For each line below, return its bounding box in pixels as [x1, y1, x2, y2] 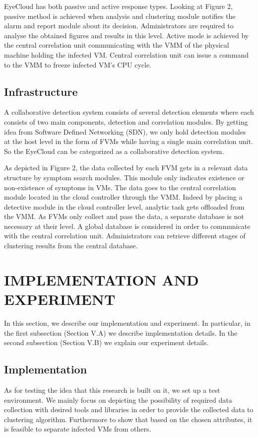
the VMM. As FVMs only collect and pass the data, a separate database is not [4, 211, 244, 221]
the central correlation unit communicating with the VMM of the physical [4, 40, 229, 50]
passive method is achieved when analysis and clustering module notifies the [4, 10, 236, 21]
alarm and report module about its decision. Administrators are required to [4, 20, 234, 31]
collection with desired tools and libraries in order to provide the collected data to [4, 404, 254, 415]
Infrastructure [4, 83, 78, 99]
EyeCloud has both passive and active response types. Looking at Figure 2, [4, 1, 233, 11]
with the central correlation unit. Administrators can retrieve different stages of [4, 230, 246, 241]
